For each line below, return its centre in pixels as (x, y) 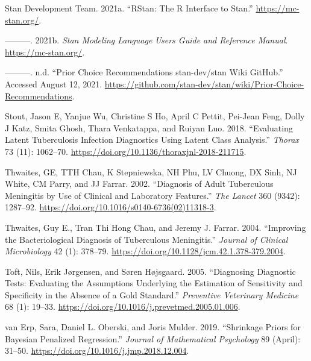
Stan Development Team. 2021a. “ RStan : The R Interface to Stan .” (129, 8)
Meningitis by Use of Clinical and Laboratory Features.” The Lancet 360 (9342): (152, 195)
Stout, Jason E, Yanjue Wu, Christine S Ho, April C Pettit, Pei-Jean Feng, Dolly (155, 116)
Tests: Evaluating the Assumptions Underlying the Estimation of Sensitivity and (154, 283)
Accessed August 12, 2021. (54, 83)
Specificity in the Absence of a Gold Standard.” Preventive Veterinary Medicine (152, 294)
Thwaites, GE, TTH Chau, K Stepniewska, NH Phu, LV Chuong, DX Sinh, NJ (151, 171)
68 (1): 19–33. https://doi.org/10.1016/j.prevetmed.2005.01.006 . (123, 306)
